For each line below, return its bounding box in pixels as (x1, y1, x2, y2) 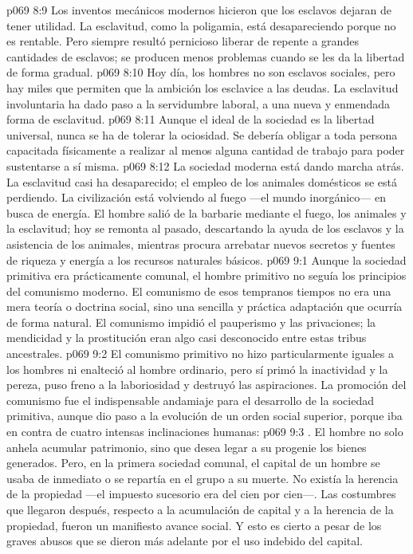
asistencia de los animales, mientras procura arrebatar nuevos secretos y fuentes (6, 235, 395, 252)
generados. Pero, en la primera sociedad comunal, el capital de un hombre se (6, 454, 380, 471)
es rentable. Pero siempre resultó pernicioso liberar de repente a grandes (6, 33, 359, 49)
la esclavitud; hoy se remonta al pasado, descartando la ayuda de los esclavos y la (6, 220, 404, 237)
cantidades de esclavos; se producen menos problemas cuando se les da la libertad (6, 48, 405, 65)
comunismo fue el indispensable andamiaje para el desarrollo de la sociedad (6, 391, 374, 408)
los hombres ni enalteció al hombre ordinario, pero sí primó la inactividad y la (6, 360, 388, 377)
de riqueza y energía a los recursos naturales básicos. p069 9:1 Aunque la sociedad (6, 251, 407, 268)
